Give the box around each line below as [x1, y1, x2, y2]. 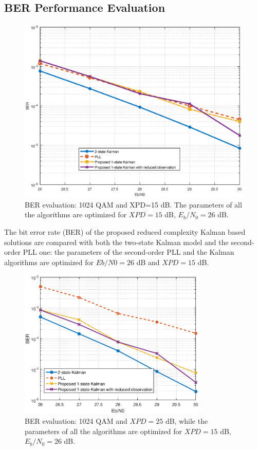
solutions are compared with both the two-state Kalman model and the [4, 236, 229, 247]
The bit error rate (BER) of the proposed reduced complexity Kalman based [4, 227, 246, 237]
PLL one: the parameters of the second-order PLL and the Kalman [23, 247, 234, 257]
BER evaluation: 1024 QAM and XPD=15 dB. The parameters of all [25, 199, 242, 210]
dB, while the [165, 415, 208, 426]
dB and [136, 256, 160, 267]
